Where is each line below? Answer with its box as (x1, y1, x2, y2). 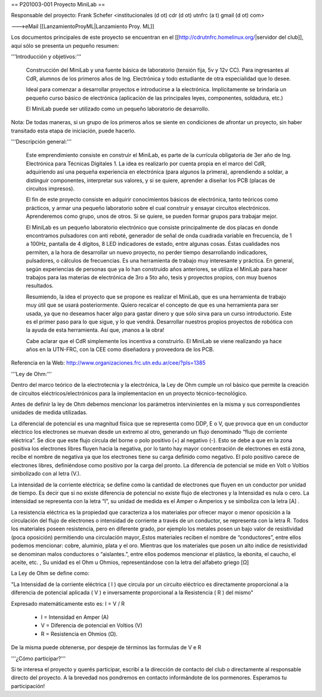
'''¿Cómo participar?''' (11, 655, 66, 662)
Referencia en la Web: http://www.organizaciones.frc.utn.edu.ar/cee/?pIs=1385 (11, 359, 206, 366)
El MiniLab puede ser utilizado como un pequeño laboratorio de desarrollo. (26, 105, 210, 112)
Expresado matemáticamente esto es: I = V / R (11, 600, 125, 607)
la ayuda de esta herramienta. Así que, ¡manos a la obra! (26, 326, 165, 334)
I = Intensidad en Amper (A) (41, 613, 109, 621)
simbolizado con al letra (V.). (11, 470, 81, 477)
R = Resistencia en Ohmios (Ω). (41, 630, 118, 637)
